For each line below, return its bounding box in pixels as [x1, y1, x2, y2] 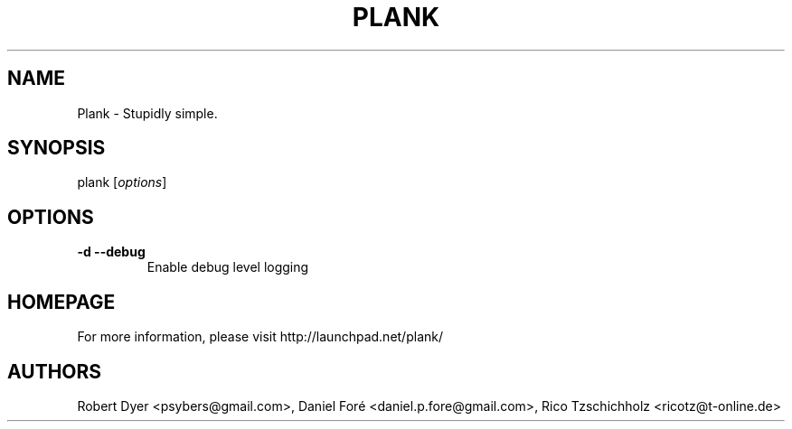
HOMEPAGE [7, 290, 116, 313]
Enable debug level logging [146, 259, 309, 275]
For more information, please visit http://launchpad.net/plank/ [77, 329, 443, 345]
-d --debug [77, 244, 146, 260]
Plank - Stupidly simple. [77, 105, 218, 121]
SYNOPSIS [7, 136, 106, 160]
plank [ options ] [77, 174, 167, 191]
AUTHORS [7, 359, 102, 383]
